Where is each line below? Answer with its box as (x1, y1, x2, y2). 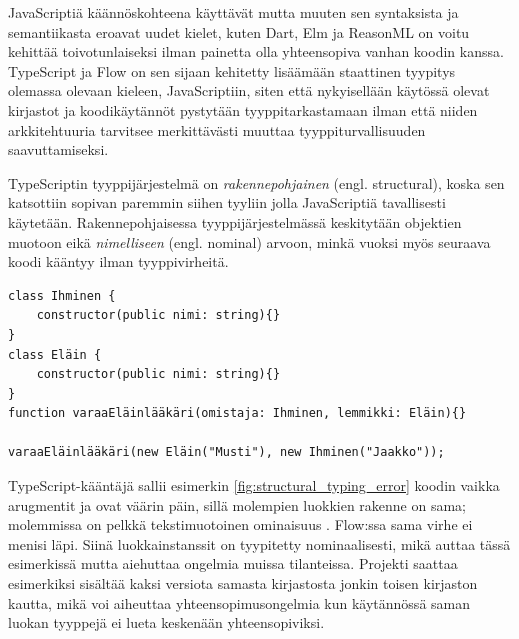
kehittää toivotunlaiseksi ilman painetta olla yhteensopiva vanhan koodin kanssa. (8, 41, 504, 62)
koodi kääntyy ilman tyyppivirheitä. (8, 251, 229, 272)
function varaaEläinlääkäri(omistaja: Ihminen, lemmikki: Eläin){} (8, 406, 467, 421)
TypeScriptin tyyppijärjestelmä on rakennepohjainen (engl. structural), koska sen (8, 172, 505, 193)
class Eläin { (8, 347, 102, 362)
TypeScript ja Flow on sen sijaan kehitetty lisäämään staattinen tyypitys (8, 60, 456, 81)
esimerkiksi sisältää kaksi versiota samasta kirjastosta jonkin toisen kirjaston (8, 573, 478, 594)
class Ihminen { (8, 288, 116, 303)
